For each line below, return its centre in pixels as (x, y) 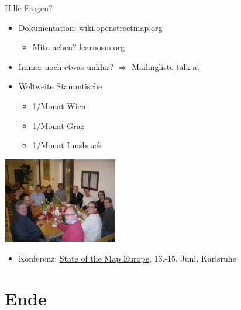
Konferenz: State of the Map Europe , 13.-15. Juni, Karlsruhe (127, 258)
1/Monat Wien (59, 105)
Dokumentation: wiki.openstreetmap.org (90, 27)
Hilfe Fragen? (29, 8)
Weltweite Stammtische (60, 86)
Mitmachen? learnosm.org (79, 47)
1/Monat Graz (58, 125)
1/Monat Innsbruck (67, 145)
